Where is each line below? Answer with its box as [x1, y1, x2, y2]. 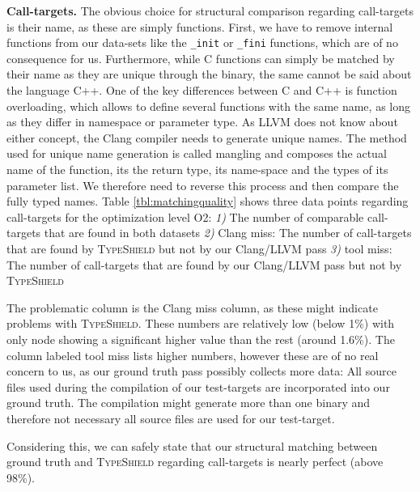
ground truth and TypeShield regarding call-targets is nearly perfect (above [6, 453, 384, 470]
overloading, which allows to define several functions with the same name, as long [6, 97, 410, 114]
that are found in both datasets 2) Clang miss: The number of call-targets [44, 224, 412, 241]
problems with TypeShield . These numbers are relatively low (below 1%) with [6, 315, 395, 332]
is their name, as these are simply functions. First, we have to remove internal [6, 18, 393, 35]
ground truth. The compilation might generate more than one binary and [6, 394, 371, 411]
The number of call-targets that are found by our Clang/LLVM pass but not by [6, 256, 402, 273]
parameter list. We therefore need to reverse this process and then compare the [6, 176, 399, 193]
